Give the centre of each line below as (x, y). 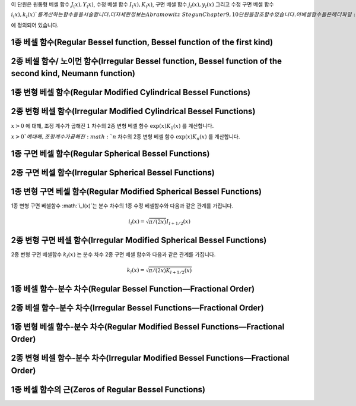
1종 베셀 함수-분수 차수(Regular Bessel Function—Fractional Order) (133, 289)
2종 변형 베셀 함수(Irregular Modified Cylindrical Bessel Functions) (133, 111)
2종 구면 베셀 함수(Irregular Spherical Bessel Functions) (113, 172)
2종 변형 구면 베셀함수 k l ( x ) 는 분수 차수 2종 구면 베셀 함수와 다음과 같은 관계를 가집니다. (113, 255)
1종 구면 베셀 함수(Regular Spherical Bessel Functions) (110, 154)
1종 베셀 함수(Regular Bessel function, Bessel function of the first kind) (142, 42)
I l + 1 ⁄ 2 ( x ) (179, 222)
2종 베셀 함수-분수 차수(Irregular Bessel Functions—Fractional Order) (137, 308)
